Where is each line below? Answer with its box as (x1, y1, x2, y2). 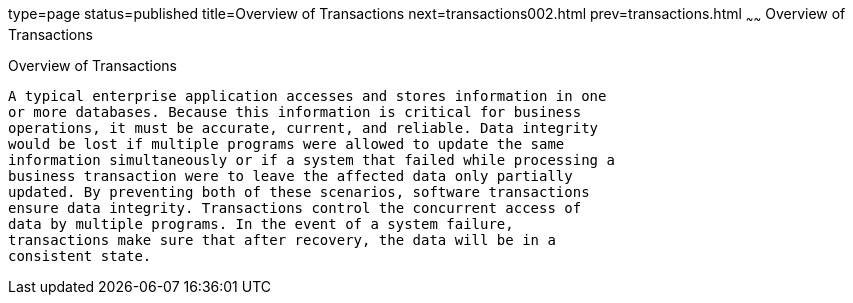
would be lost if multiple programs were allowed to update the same (8, 135, 565, 152)
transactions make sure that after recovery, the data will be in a (8, 231, 556, 248)
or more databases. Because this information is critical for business (8, 103, 582, 120)
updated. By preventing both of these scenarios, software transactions (8, 183, 590, 200)
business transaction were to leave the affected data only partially (8, 167, 573, 184)
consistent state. (8, 247, 152, 264)
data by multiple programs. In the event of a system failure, (8, 215, 514, 232)
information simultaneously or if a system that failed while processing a (8, 151, 615, 168)
